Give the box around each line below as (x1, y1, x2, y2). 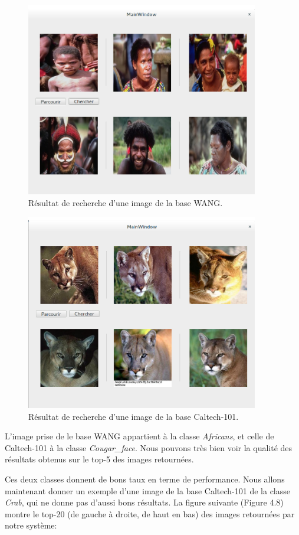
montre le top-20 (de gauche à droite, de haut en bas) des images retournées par (5, 507, 295, 520)
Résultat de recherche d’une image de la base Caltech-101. (28, 410, 239, 422)
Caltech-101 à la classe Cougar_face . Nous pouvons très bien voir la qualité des (5, 441, 293, 454)
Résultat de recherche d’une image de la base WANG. (28, 196, 223, 208)
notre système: (5, 519, 57, 531)
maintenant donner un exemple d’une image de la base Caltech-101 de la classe (5, 484, 290, 497)
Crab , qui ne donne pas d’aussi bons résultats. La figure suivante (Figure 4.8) (5, 496, 284, 508)
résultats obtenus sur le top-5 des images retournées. (5, 453, 194, 465)
